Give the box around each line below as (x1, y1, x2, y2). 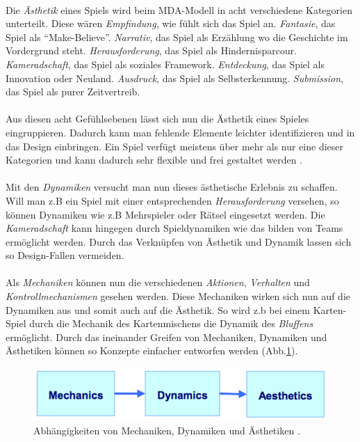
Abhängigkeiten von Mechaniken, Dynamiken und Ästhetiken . (33, 423, 300, 438)
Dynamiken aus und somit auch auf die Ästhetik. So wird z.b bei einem (6, 302, 310, 317)
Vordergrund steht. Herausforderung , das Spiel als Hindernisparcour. (6, 43, 297, 58)
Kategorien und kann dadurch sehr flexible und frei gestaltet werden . (6, 152, 303, 167)
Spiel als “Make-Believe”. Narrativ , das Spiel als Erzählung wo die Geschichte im (6, 29, 348, 44)
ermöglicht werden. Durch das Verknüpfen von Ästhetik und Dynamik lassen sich (6, 234, 352, 248)
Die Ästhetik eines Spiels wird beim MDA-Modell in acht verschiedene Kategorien (6, 2, 352, 17)
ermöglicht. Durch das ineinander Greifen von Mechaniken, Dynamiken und (6, 329, 327, 344)
